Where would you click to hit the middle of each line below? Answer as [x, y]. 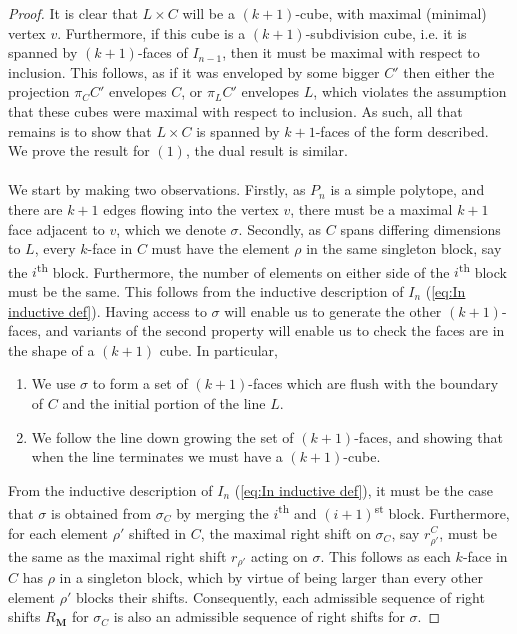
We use [53, 383]
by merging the [222, 512]
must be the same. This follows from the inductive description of [206, 290]
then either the [449, 71]
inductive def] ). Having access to [107, 310]
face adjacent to [56, 228]
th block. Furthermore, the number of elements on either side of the [243, 270]
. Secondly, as [280, 228]
